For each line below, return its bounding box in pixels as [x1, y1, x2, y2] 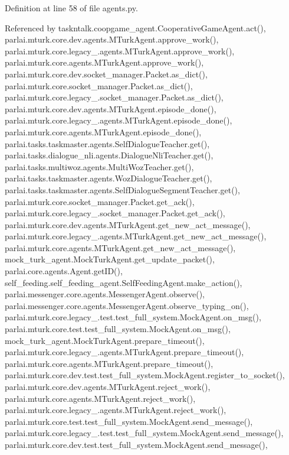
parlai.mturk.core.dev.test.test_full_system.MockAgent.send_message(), [5, 438, 268, 450]
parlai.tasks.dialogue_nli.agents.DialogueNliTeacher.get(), [5, 149, 214, 161]
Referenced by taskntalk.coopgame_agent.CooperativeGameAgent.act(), [5, 21, 266, 34]
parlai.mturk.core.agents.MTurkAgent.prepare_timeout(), [5, 357, 214, 369]
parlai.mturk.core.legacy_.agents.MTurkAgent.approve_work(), [5, 44, 235, 57]
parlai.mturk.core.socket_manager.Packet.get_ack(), [5, 195, 195, 207]
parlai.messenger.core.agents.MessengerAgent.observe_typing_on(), [5, 299, 249, 311]
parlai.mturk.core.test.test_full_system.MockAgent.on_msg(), [5, 323, 231, 335]
